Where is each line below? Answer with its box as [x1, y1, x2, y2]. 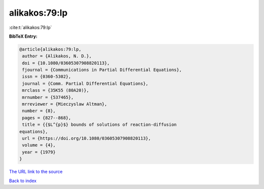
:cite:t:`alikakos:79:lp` [9, 24, 52, 30]
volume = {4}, [22, 142, 56, 148]
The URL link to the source [9, 169, 63, 175]
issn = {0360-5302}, [22, 74, 71, 79]
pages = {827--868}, [22, 115, 71, 120]
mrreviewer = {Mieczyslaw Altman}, [22, 101, 108, 107]
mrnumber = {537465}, [22, 94, 74, 100]
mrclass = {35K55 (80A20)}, [22, 88, 89, 93]
